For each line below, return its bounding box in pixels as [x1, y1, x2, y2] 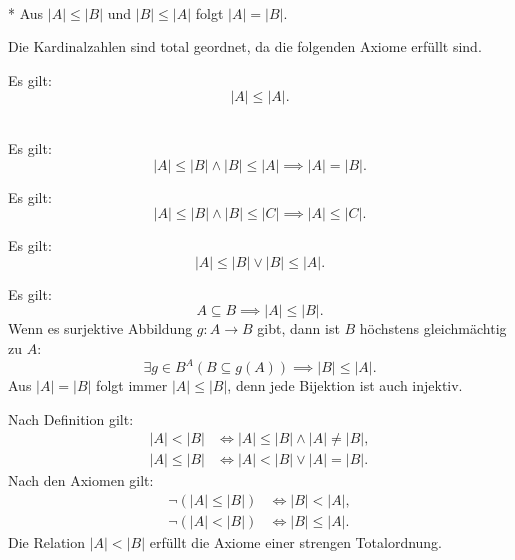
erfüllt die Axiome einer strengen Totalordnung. [149, 531, 443, 552]
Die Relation [8, 531, 85, 552]
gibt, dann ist [257, 318, 340, 339]
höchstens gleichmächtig [359, 318, 507, 339]
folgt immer [96, 375, 168, 396]
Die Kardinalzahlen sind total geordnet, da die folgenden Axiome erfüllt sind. [8, 36, 482, 57]
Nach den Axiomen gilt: [8, 470, 154, 491]
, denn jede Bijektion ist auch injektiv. [227, 375, 463, 396]
